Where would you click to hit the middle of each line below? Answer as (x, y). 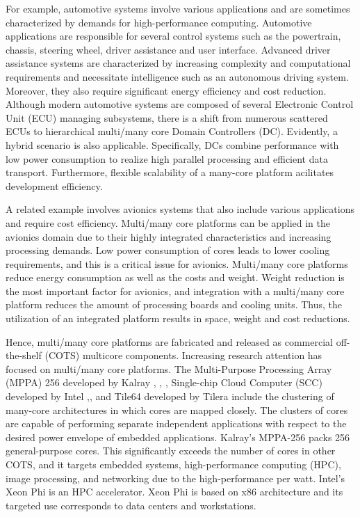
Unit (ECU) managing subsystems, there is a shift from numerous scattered (167, 117)
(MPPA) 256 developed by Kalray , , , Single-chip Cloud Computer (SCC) (164, 382)
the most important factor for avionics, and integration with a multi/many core (175, 291)
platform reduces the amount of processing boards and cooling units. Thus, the (174, 304)
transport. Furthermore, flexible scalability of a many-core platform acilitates (170, 172)
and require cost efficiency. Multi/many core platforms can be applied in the (168, 222)
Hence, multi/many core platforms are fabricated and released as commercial (169, 341)
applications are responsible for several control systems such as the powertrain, (173, 36)
